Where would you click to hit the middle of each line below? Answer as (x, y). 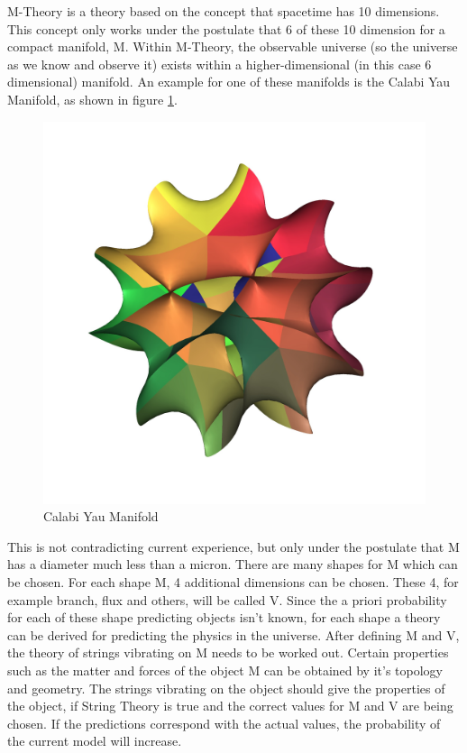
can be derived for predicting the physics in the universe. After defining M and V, (233, 634)
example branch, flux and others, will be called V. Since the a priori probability (227, 599)
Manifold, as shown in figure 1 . (92, 99)
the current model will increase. (95, 741)
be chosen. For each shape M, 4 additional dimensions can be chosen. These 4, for (233, 581)
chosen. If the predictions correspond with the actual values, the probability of (224, 723)
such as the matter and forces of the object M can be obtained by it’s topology (225, 670)
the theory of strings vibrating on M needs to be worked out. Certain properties (228, 652)
